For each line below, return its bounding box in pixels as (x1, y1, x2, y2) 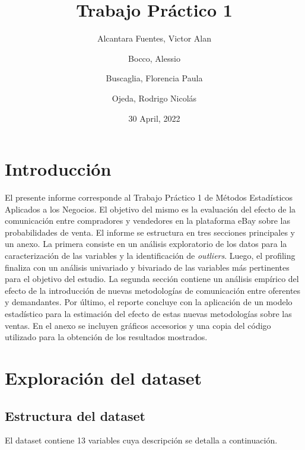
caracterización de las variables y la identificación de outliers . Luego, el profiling (5, 249, 296, 261)
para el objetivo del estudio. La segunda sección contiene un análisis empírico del (5, 272, 299, 285)
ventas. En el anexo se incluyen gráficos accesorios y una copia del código (5, 319, 271, 331)
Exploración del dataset (5, 365, 202, 389)
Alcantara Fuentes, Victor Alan (97, 32, 212, 45)
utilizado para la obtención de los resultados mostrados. (5, 331, 208, 343)
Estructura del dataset (5, 406, 145, 424)
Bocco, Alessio (128, 52, 180, 64)
